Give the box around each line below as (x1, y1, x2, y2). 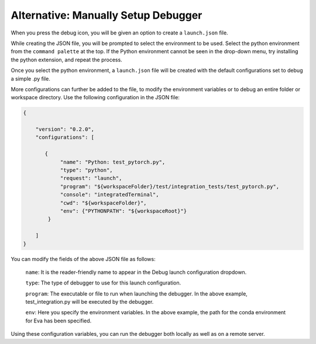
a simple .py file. (11, 75, 51, 82)
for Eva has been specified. (25, 317, 92, 324)
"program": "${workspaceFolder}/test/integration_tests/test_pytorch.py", (60, 183, 280, 190)
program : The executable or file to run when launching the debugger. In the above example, (25, 290, 248, 297)
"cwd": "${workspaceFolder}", (60, 199, 147, 206)
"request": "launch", (60, 175, 122, 182)
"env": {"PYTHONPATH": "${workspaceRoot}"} (60, 207, 187, 214)
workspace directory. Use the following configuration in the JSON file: (11, 94, 180, 101)
